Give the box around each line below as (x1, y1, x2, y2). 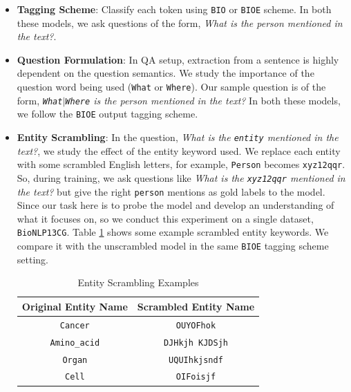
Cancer (59, 320, 90, 330)
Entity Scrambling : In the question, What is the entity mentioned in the (17, 130, 339, 144)
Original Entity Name (21, 299, 128, 313)
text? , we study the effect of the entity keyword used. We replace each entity (17, 143, 341, 158)
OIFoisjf (175, 372, 216, 382)
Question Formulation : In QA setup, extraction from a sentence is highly (17, 52, 339, 66)
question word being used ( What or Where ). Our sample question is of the (17, 80, 326, 94)
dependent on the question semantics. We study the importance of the (17, 66, 314, 80)
